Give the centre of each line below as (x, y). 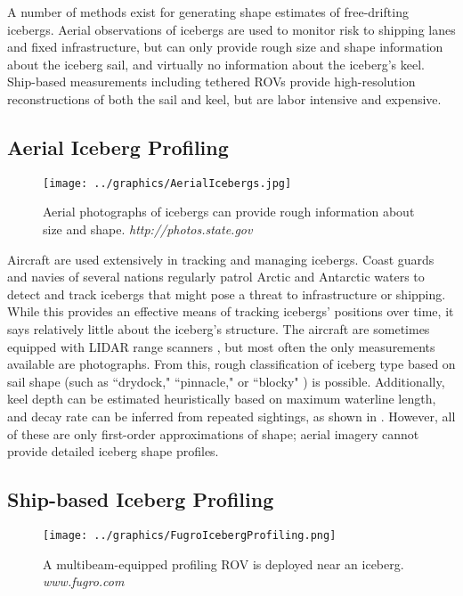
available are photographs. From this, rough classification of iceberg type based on (231, 364)
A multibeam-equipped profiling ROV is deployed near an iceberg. (223, 563)
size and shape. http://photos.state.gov (148, 229)
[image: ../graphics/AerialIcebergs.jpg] (167, 183)
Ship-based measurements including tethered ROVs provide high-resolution (211, 82)
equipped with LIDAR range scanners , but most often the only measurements (221, 346)
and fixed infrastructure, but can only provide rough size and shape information (225, 47)
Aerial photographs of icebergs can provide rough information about (229, 212)
